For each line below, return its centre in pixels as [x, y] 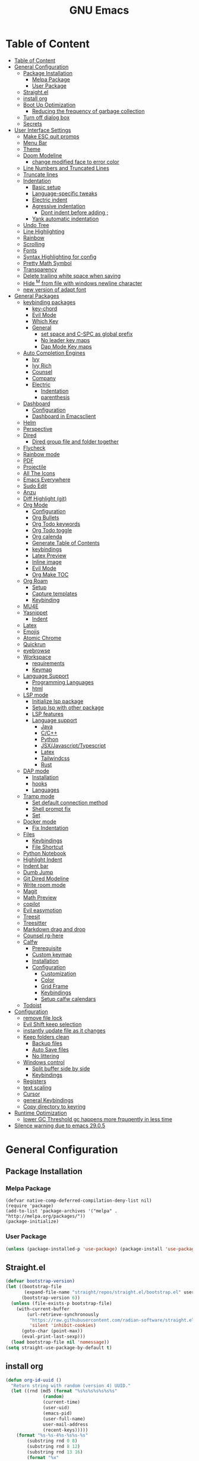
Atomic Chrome [42, 638]
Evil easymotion [42, 910]
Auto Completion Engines [54, 353]
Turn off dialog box [46, 117]
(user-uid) [56, 1408]
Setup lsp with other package [68, 708]
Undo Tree [36, 225]
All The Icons [39, 473]
